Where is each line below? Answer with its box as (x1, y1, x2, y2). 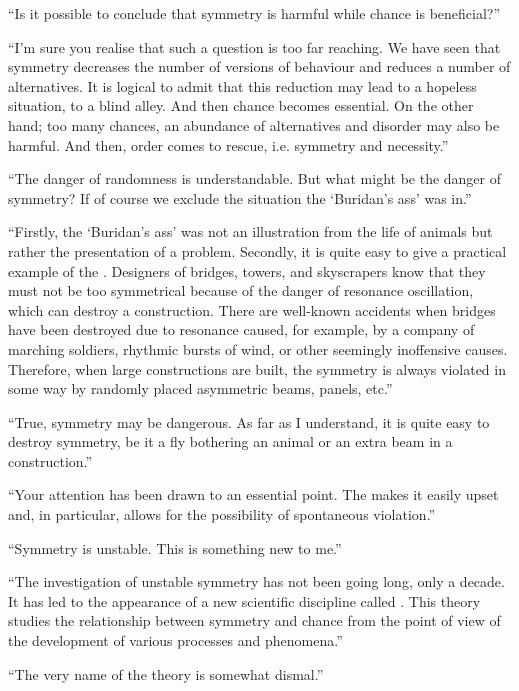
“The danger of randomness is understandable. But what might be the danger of (8, 168, 502, 189)
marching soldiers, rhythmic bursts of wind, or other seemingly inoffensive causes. (8, 338, 508, 359)
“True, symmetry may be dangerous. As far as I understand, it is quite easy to (8, 411, 490, 432)
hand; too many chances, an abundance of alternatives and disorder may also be (8, 114, 500, 135)
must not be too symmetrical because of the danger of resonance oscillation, (8, 280, 474, 301)
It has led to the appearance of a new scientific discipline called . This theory (8, 590, 481, 611)
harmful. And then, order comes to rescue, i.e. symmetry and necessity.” (8, 134, 449, 155)
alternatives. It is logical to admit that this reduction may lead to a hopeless (8, 75, 477, 96)
